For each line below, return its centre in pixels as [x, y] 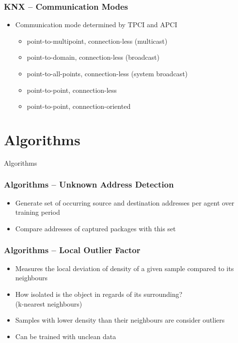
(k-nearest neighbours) [49, 303]
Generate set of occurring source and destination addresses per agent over [125, 202]
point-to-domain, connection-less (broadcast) [93, 57]
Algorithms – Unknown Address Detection [89, 184]
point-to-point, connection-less [72, 90]
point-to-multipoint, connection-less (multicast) [97, 41]
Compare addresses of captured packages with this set [95, 228]
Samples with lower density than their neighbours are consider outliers [120, 320]
